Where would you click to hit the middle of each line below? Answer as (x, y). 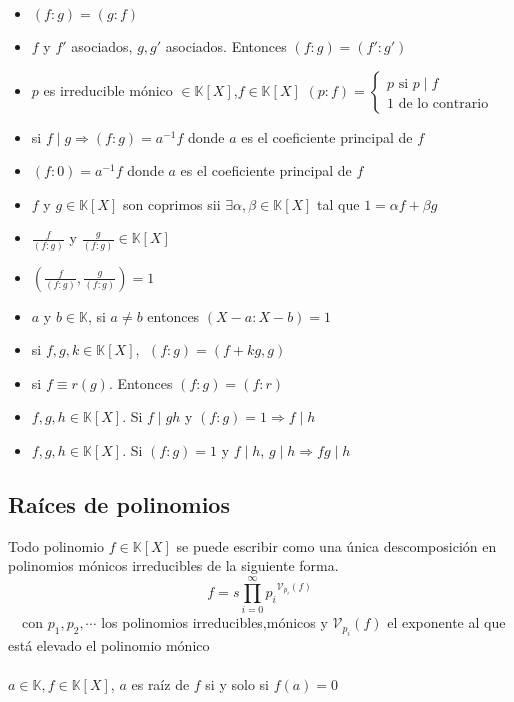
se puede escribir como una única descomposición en (336, 545)
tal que (338, 203)
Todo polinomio (56, 545)
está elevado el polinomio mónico (109, 644)
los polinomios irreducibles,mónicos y (214, 622)
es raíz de (160, 683)
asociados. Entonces (226, 46)
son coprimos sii (172, 203)
